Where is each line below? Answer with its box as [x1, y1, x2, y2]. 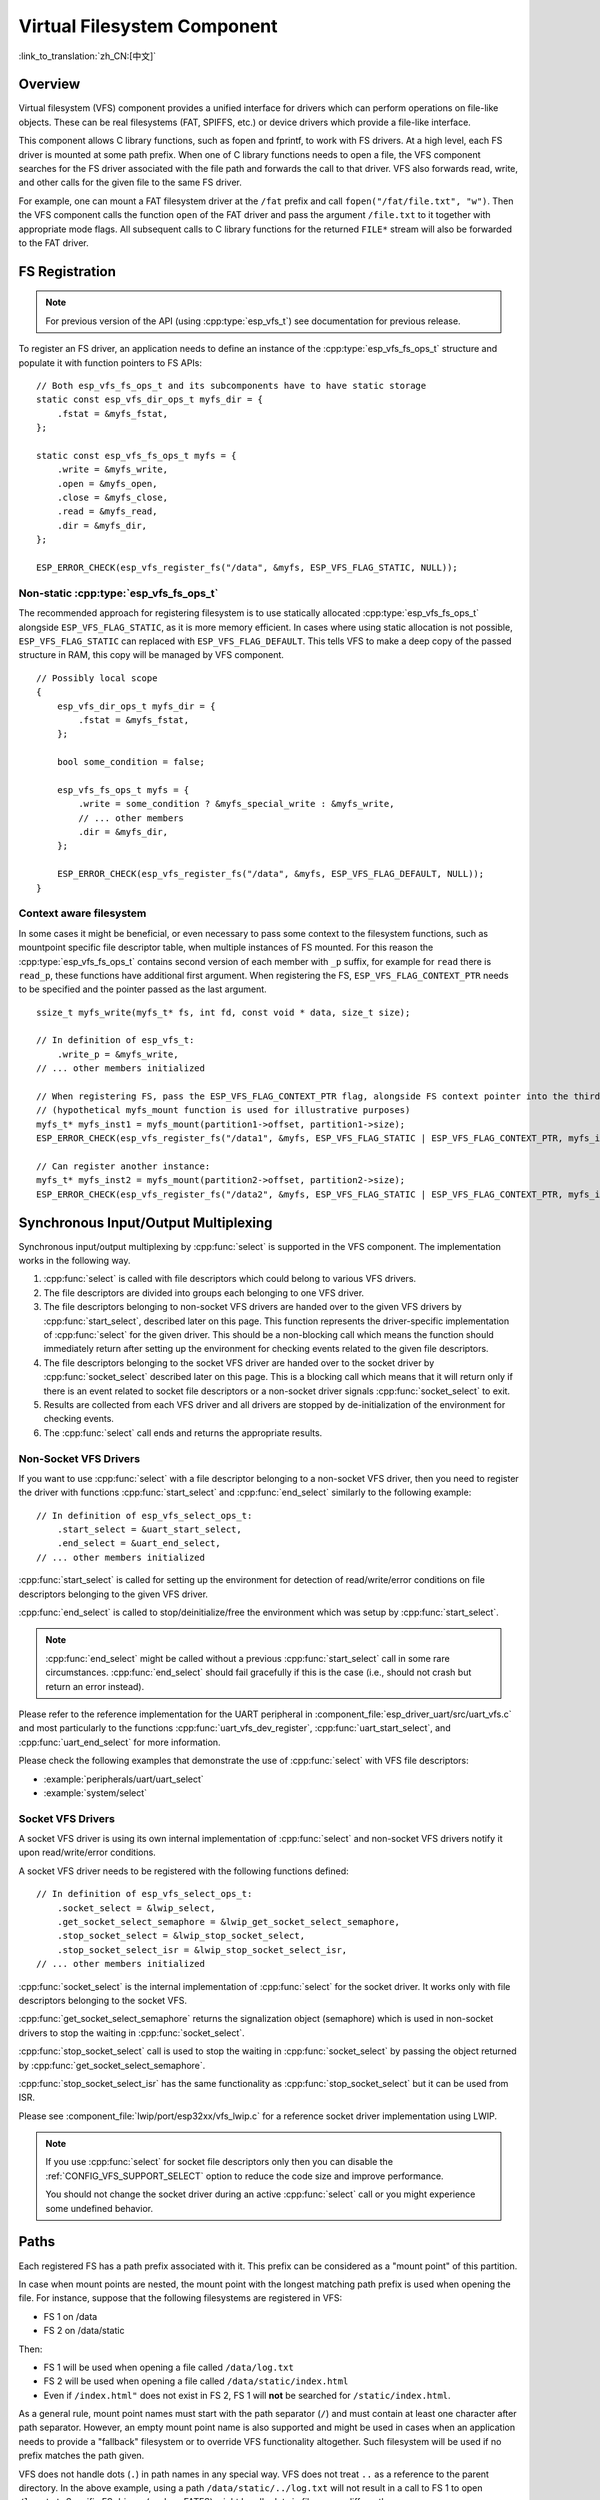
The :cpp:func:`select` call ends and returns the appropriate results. [43, 1426, 323, 1439]
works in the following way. [18, 1255, 131, 1267]
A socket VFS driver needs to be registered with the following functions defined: [18, 1865, 349, 1877]
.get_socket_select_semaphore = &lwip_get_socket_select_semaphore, [56, 1916, 400, 1927]
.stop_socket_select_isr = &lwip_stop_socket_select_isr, [56, 1944, 348, 1955]
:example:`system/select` [43, 1786, 148, 1799]
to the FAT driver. [18, 236, 89, 249]
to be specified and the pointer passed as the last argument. [18, 983, 267, 995]
